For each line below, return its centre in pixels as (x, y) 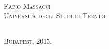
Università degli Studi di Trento (54, 15)
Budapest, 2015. (28, 41)
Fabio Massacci (27, 6)
